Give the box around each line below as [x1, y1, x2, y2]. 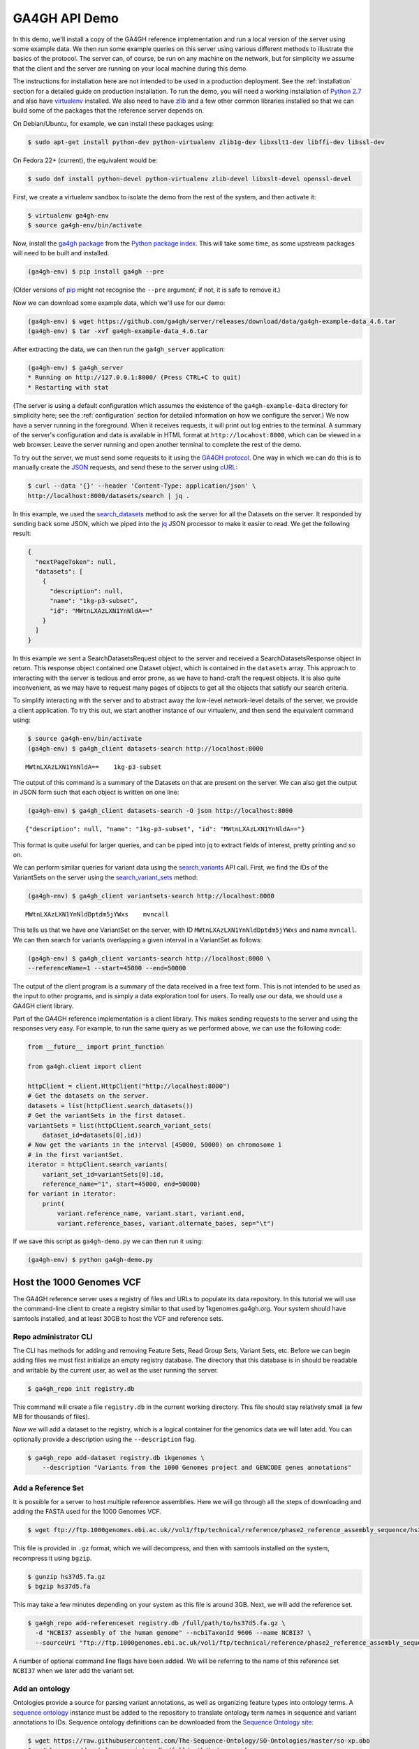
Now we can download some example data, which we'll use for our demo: [13, 298, 226, 307]
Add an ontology [13, 1683, 71, 1693]
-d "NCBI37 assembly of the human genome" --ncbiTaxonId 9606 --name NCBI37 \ [35, 1629, 311, 1637]
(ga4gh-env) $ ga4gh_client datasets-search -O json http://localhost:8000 [27, 807, 293, 815]
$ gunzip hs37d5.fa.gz [27, 1573, 105, 1580]
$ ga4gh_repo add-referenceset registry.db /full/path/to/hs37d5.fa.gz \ [27, 1620, 286, 1627]
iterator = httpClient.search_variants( [27, 1161, 168, 1168]
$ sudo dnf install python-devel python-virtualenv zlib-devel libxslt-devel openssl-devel [27, 175, 352, 183]
